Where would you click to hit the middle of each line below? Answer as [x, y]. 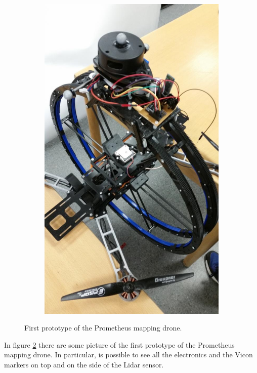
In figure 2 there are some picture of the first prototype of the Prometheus [119, 344]
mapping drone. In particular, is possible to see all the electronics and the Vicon [128, 355]
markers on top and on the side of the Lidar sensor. [84, 364]
